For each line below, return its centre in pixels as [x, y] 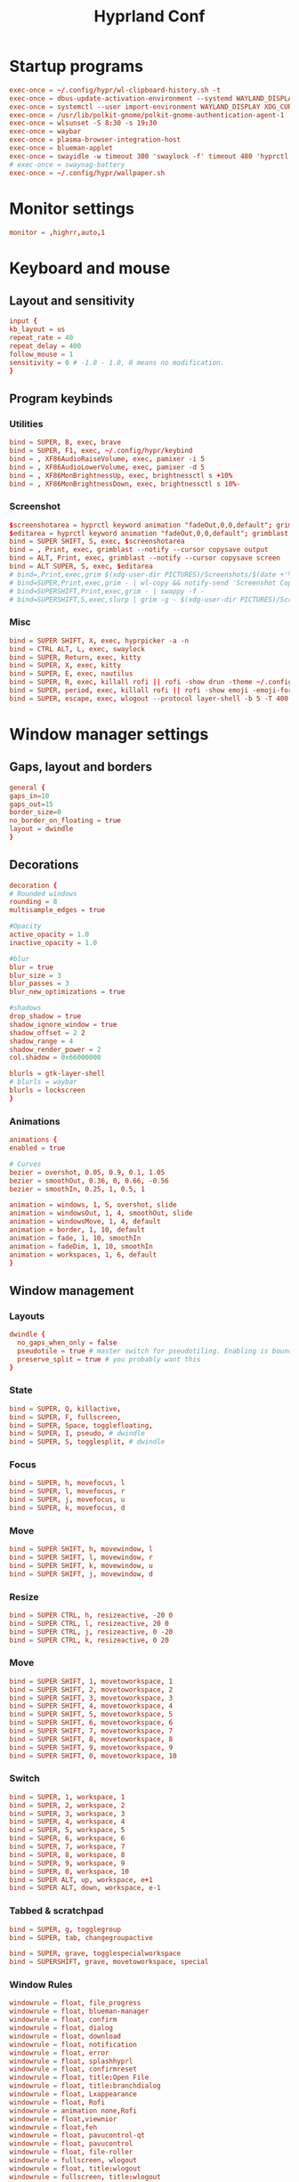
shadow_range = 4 [41, 1041]
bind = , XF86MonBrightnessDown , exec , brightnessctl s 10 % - [125, 484]
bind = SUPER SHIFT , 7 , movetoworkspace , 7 [91, 1731]
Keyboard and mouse [90, 268]
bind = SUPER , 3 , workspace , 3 [67, 1814]
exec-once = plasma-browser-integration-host [95, 140]
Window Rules [41, 1984]
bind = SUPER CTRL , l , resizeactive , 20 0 [89, 1623]
